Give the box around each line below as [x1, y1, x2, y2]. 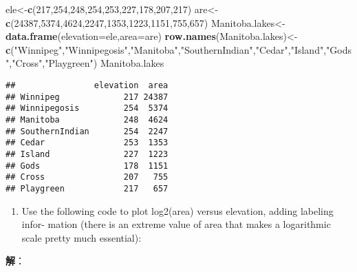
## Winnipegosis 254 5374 [6, 103, 169, 114]
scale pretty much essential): [21, 230, 142, 244]
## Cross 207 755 [6, 172, 169, 182]
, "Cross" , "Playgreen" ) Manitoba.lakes [9, 56, 164, 70]
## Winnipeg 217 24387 [6, 92, 169, 102]
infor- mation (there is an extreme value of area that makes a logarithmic [21, 217, 331, 231]
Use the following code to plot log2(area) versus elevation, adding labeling [21, 203, 334, 218]
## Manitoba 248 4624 [6, 114, 169, 125]
